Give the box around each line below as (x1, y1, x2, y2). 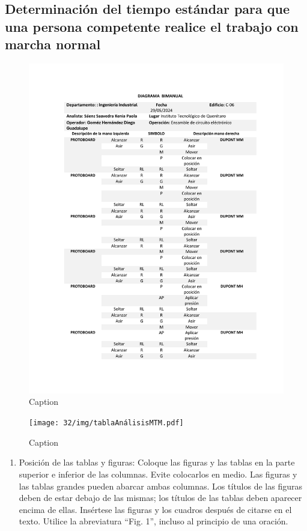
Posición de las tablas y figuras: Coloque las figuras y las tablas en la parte (19, 456, 295, 469)
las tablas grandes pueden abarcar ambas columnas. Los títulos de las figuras (19, 479, 302, 492)
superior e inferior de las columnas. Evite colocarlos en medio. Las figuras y (19, 467, 297, 480)
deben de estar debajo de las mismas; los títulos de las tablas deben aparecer (19, 491, 302, 504)
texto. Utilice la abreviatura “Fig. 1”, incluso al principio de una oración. (19, 515, 288, 527)
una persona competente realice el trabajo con (5, 17, 299, 35)
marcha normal (5, 35, 101, 53)
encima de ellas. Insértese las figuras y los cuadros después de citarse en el (19, 503, 292, 515)
